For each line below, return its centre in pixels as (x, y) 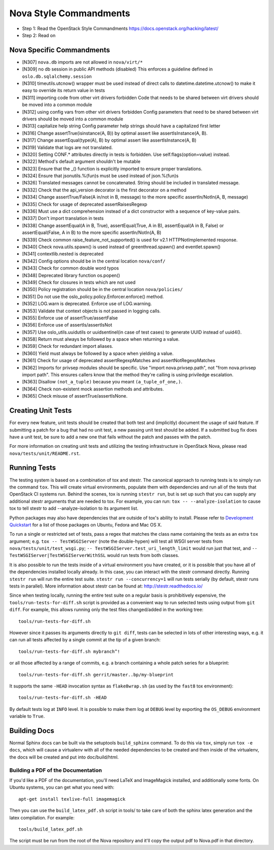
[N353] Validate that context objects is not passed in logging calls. (91, 311)
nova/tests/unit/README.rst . (45, 453)
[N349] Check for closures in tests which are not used (79, 282)
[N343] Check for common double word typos (71, 268)
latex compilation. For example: (42, 818)
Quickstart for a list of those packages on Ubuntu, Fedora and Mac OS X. (86, 525)
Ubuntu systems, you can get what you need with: (62, 788)
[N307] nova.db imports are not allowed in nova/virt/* (82, 62)
